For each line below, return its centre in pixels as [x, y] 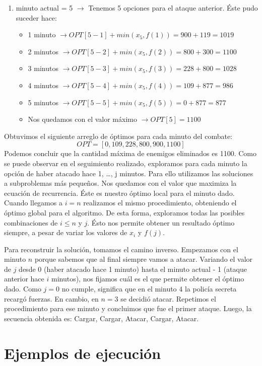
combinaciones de [31, 222]
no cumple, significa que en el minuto [119, 289]
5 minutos [43, 102]
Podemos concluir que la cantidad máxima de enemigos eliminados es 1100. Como [130, 153]
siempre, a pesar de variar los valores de [66, 232]
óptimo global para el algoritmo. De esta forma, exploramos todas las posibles [124, 212]
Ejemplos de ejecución [83, 353]
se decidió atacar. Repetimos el [168, 298]
